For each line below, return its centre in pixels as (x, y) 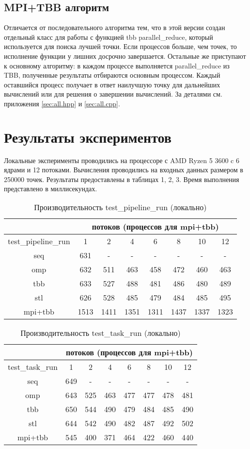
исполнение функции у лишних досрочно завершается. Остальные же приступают (125, 56)
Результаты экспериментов (88, 137)
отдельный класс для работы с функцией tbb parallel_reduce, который (109, 37)
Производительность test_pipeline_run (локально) (120, 207)
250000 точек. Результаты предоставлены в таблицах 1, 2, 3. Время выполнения (122, 179)
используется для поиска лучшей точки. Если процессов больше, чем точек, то (120, 46)
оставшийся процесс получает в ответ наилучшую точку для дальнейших (112, 84)
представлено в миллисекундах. (51, 189)
